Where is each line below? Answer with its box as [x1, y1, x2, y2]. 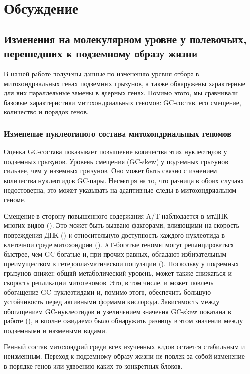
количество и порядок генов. [4, 107, 89, 117]
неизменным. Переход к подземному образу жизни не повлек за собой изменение [4, 351, 245, 361]
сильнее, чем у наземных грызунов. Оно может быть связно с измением [4, 166, 217, 176]
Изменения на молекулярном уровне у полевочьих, [4, 31, 247, 46]
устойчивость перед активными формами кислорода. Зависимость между [4, 297, 220, 307]
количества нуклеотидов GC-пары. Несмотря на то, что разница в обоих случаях [4, 175, 244, 185]
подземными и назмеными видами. [4, 325, 107, 335]
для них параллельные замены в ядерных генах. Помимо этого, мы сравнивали [4, 88, 238, 98]
